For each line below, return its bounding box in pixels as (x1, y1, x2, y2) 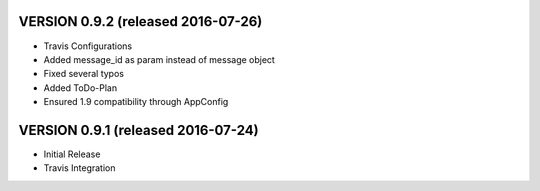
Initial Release (43, 148, 101, 160)
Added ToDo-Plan (43, 81, 118, 94)
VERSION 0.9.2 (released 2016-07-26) (18, 13, 263, 30)
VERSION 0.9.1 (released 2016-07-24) (18, 121, 259, 139)
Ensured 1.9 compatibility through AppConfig (43, 96, 229, 108)
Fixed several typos (43, 68, 125, 80)
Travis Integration (43, 162, 116, 174)
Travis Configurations (43, 40, 133, 52)
